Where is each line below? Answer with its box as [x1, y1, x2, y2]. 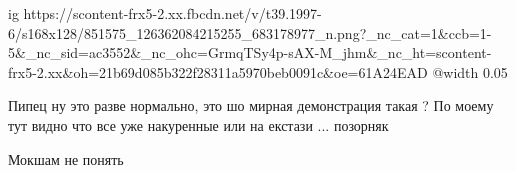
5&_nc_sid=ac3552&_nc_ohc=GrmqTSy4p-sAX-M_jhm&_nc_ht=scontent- [8, 42, 492, 63]
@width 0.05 [432, 61, 508, 82]
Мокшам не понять [8, 148, 124, 169]
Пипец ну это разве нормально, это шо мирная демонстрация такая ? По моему [8, 95, 494, 116]
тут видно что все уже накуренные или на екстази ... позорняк [8, 114, 389, 135]
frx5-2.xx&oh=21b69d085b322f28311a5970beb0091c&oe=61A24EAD [8, 61, 428, 82]
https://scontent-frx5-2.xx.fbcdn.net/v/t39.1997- [23, 3, 322, 23]
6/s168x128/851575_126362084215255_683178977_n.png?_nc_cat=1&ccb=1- [8, 22, 492, 43]
